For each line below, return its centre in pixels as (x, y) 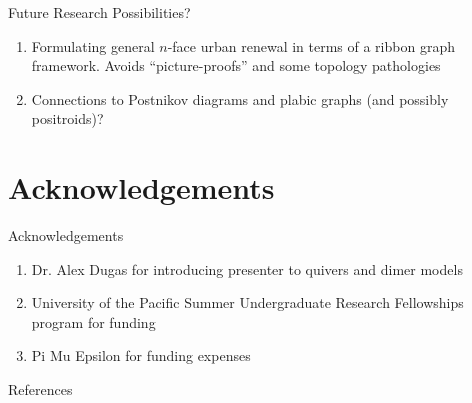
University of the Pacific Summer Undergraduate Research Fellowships (247, 302)
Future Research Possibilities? (99, 12)
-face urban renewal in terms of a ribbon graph (311, 45)
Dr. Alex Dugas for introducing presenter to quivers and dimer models (247, 268)
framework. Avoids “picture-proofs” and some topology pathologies (236, 65)
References (40, 389)
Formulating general (93, 45)
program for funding (93, 321)
